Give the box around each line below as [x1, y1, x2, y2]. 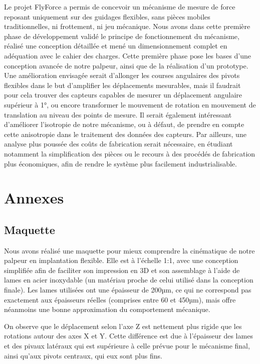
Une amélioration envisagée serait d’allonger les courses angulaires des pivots [4, 70, 240, 80]
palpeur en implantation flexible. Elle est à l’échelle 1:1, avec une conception [4, 255, 238, 265]
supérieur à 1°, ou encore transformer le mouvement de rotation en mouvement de [4, 99, 256, 109]
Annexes [4, 187, 64, 208]
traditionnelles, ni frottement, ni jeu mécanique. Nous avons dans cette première [4, 21, 250, 31]
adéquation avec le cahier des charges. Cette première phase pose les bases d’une [4, 50, 251, 60]
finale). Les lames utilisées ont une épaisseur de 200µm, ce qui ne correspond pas [4, 284, 251, 295]
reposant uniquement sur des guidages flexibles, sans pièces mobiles [4, 11, 210, 21]
